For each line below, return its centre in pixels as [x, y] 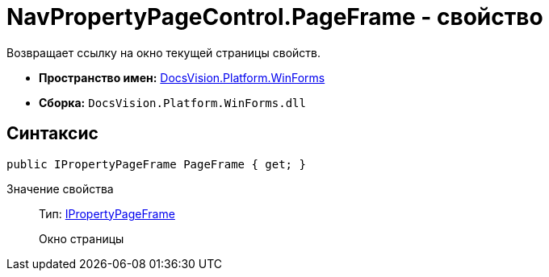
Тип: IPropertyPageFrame [107, 213]
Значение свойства [60, 188]
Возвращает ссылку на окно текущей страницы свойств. [163, 52]
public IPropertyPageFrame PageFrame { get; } [156, 164]
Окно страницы [82, 238]
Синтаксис [52, 134]
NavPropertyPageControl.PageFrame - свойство [275, 17]
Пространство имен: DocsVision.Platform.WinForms [182, 77]
